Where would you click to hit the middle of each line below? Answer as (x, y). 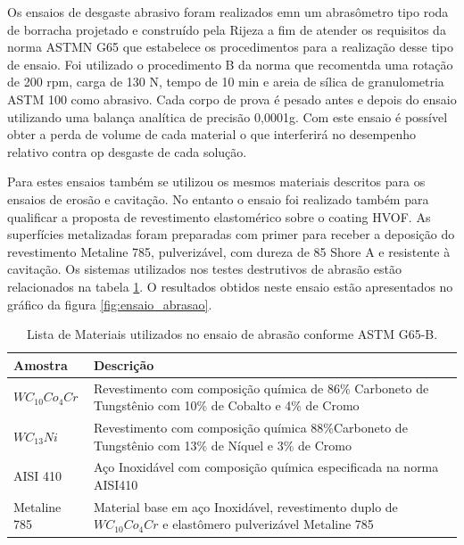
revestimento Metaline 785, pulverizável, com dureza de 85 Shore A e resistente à (229, 251)
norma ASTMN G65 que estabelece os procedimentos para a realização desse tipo (230, 47)
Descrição (124, 364)
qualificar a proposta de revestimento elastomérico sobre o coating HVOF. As (219, 216)
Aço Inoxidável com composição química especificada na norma (266, 467)
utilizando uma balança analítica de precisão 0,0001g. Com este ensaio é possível (228, 116)
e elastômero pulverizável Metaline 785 (268, 524)
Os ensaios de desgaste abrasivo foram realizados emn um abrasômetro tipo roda (228, 12)
